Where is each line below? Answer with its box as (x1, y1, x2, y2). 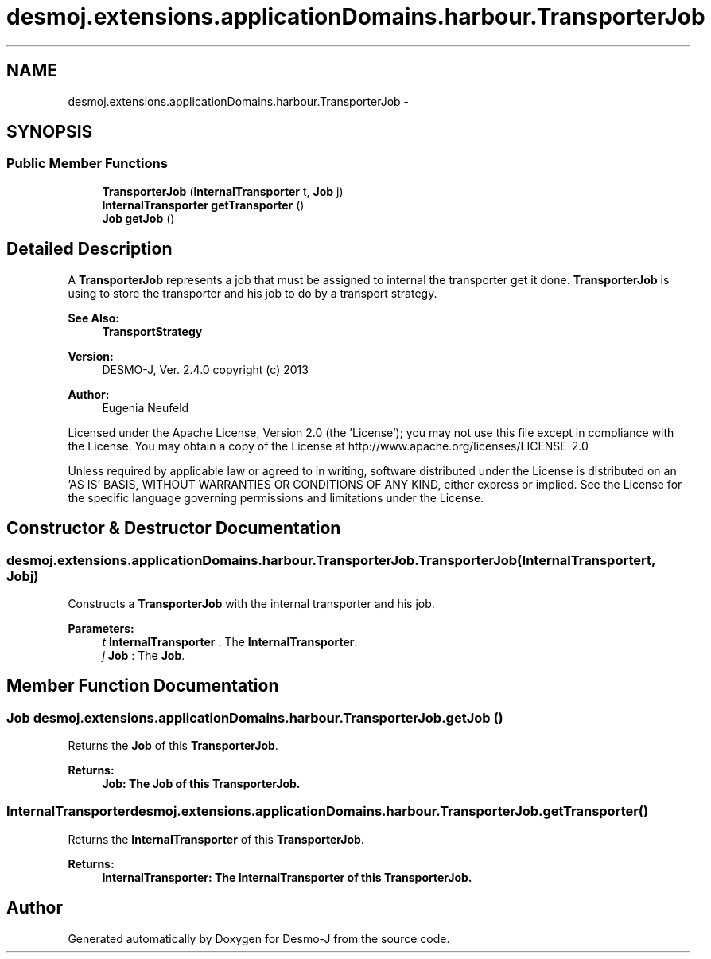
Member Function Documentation (6, 676, 279, 696)
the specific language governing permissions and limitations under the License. (68, 490, 484, 505)
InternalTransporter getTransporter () (102, 197, 305, 212)
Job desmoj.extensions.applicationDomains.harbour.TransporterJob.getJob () (6, 709, 503, 726)
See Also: (68, 310, 119, 325)
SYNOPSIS (6, 122, 93, 142)
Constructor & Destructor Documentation (6, 518, 341, 539)
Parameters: (68, 621, 134, 635)
